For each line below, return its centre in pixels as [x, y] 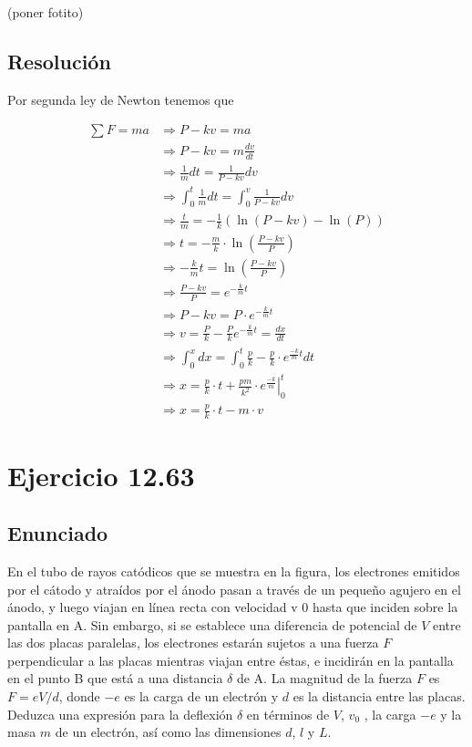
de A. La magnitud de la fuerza [324, 678]
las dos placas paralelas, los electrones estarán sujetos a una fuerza [193, 643]
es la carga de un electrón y [201, 696]
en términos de [288, 714]
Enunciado [58, 533]
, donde [79, 696]
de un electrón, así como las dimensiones [168, 732]
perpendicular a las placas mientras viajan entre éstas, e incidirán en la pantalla [231, 660]
